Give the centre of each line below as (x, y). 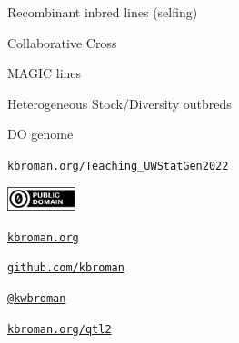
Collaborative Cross (62, 42)
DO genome (40, 134)
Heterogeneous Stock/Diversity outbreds (119, 103)
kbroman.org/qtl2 (60, 329)
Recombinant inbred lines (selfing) (103, 12)
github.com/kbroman (66, 268)
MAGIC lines (45, 73)
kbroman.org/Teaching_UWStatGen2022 (118, 166)
